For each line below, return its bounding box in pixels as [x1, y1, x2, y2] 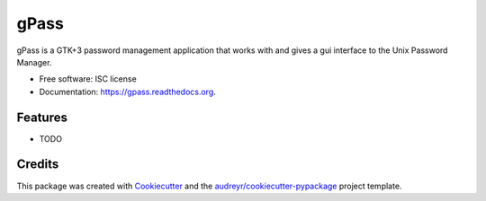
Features [16, 109, 67, 125]
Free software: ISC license [39, 74, 137, 84]
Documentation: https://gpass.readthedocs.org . [39, 86, 216, 97]
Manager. [16, 57, 52, 67]
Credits [16, 157, 59, 172]
